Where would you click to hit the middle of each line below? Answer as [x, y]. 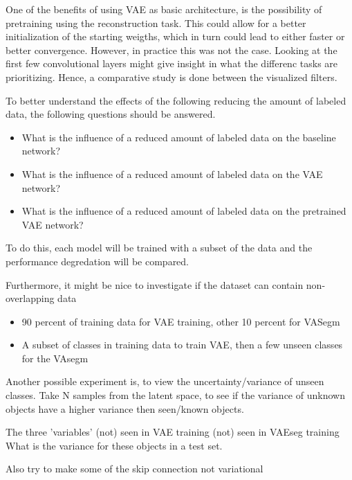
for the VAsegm [55, 358]
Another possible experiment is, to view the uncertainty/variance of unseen [165, 381]
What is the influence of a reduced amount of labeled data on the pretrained [184, 211]
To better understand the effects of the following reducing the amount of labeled [176, 100]
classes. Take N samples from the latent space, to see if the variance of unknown [175, 395]
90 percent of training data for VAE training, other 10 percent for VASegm [181, 321]
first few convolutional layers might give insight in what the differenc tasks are [172, 63]
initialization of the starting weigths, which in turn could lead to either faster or [175, 36]
